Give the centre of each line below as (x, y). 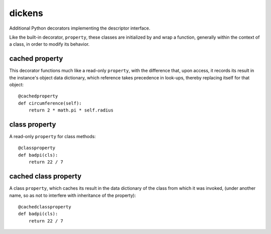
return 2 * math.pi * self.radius (71, 110)
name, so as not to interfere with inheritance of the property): (73, 195)
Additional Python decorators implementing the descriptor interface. (80, 28)
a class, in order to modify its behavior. (49, 44)
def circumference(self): (50, 103)
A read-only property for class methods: (53, 137)
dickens (26, 13)
